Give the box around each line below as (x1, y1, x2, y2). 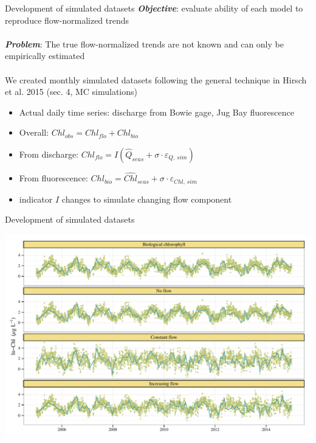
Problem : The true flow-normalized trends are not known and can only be (5, 37, 284, 50)
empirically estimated (5, 49, 85, 62)
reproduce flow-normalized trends (5, 13, 129, 26)
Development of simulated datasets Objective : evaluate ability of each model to (5, 2, 303, 14)
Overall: (19, 126, 49, 139)
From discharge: (19, 147, 78, 160)
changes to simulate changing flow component (61, 192, 232, 205)
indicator (19, 192, 53, 205)
